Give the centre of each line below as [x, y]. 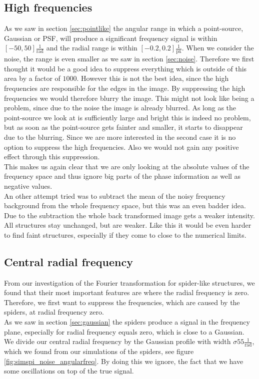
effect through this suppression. [52, 157]
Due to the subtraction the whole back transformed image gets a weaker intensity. [129, 215]
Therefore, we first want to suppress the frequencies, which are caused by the [122, 302]
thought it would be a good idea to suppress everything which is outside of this [125, 68]
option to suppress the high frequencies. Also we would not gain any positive [121, 147]
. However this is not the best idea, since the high [153, 78]
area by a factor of [32, 78]
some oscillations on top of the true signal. [69, 371]
